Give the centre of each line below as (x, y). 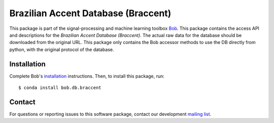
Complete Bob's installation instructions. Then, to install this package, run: (87, 76)
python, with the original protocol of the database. (62, 49)
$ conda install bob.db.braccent (60, 88)
